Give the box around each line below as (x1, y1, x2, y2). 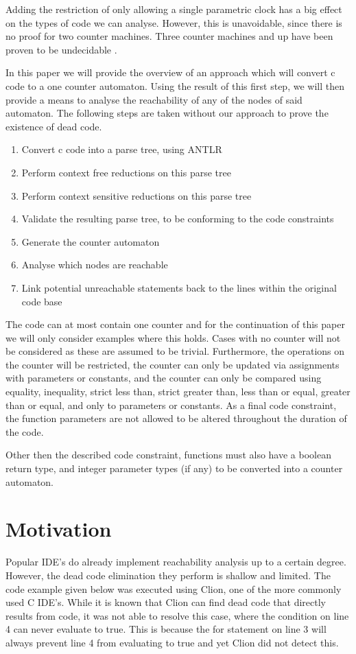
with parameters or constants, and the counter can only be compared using (5, 371, 322, 385)
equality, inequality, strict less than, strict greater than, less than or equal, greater (5, 384, 351, 399)
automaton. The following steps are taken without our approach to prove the (5, 106, 329, 120)
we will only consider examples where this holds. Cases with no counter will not (5, 330, 341, 344)
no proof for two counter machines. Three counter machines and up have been (5, 29, 333, 43)
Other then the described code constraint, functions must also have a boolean (5, 447, 331, 462)
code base (21, 294, 62, 308)
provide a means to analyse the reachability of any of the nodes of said (5, 92, 302, 106)
